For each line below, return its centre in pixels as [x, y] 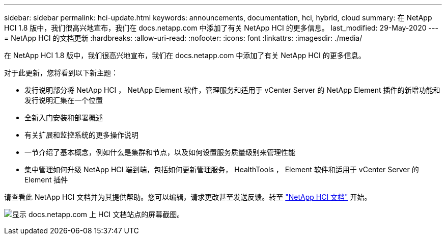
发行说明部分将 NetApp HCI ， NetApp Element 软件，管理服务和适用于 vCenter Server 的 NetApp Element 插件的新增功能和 [232, 90]
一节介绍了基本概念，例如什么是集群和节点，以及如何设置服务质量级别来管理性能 [160, 152]
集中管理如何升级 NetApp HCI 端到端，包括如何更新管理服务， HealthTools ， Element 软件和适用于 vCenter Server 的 [222, 169]
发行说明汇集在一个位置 [64, 100]
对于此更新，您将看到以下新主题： [61, 73]
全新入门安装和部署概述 [64, 117]
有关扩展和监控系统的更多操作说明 [81, 135]
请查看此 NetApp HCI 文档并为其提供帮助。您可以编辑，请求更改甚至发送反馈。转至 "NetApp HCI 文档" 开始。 [188, 197]
